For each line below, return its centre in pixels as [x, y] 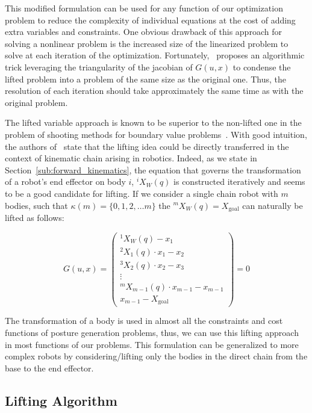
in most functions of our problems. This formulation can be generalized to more [152, 344]
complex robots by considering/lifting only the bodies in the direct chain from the [156, 356]
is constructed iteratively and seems [239, 182]
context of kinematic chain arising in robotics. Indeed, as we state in [131, 158]
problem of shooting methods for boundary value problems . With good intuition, [156, 134]
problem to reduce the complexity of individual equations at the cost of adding [150, 20]
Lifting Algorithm [61, 400]
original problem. [36, 102]
